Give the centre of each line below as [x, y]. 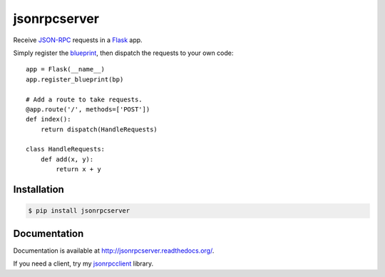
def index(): [48, 119]
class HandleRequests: [66, 149]
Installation [38, 190]
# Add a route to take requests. [84, 99]
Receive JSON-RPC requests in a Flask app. [78, 40]
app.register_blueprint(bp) [75, 79]
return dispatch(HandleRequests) [99, 129]
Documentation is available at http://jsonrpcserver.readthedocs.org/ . [114, 251]
